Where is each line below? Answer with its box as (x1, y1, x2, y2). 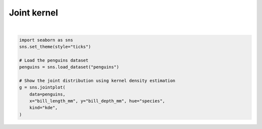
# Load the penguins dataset (19, 57, 89, 63)
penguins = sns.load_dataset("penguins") (19, 64, 119, 70)
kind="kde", (29, 105, 58, 111)
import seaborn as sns (19, 37, 73, 43)
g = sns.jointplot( (19, 85, 65, 90)
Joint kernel (9, 7, 58, 18)
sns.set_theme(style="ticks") (19, 44, 91, 49)
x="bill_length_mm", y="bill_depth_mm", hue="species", (29, 98, 165, 104)
